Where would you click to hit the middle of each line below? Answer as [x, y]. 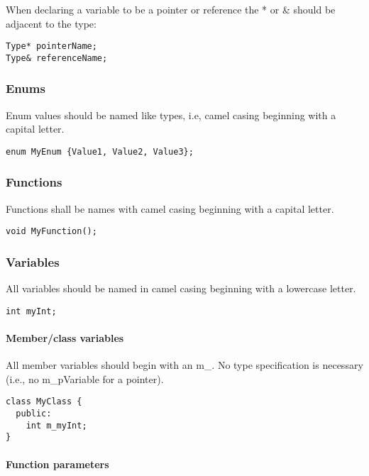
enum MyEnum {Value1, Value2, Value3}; [100, 151]
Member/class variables [65, 338]
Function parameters [57, 464]
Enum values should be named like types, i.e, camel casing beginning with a [171, 115]
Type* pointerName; [51, 46]
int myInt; [31, 311]
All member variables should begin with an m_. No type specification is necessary [184, 365]
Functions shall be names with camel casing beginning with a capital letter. [170, 208]
